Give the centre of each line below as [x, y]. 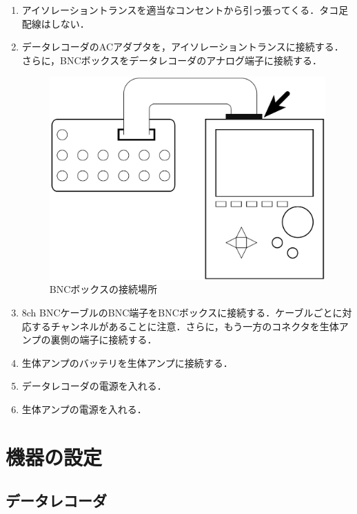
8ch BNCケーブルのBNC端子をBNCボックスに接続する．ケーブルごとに [182, 313]
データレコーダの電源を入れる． [94, 386]
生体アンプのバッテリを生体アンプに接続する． [127, 362]
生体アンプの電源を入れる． [84, 409]
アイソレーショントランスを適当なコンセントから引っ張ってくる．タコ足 [185, 10]
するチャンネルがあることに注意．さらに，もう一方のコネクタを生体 [185, 326]
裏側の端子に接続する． [104, 340]
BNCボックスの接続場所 [103, 289]
